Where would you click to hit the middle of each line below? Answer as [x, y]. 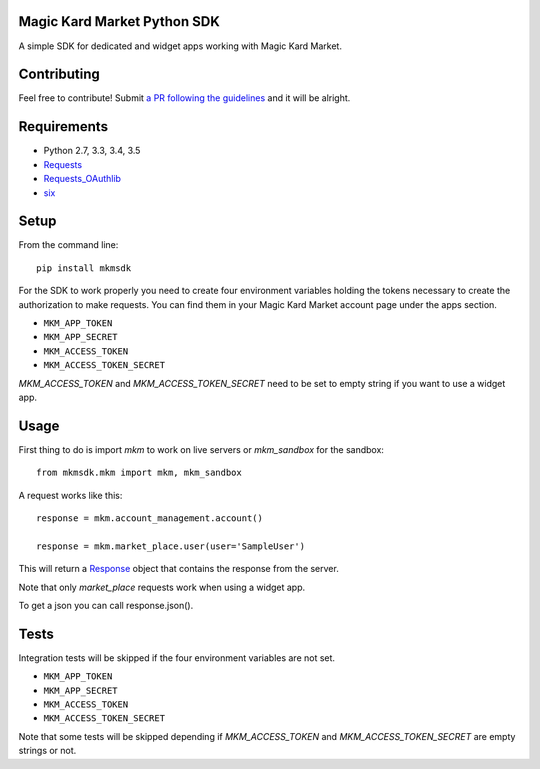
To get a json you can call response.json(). [106, 605]
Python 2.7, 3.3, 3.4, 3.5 [92, 151]
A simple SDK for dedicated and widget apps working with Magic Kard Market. [180, 46]
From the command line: [68, 245]
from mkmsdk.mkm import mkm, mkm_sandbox [139, 473]
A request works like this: [70, 495]
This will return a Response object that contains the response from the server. [178, 569]
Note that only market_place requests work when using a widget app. [162, 587]
